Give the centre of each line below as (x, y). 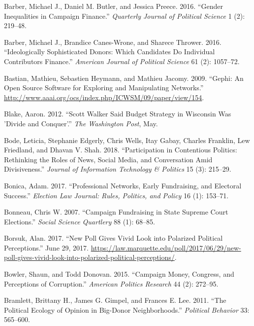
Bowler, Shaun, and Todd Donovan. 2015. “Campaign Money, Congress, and (119, 274)
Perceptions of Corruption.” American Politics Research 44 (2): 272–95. (111, 283)
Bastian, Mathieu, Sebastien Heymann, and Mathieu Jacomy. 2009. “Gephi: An (124, 78)
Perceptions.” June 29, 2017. (47, 247)
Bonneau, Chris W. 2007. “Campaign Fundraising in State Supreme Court (116, 212)
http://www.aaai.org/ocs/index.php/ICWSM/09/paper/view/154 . (104, 97)
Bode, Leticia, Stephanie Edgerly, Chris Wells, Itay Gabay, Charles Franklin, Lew (127, 140)
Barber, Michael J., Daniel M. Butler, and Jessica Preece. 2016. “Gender (113, 6)
